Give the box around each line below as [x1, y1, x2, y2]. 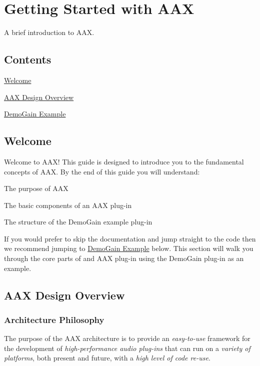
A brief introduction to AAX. [4, 27, 94, 37]
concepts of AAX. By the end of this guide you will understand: [4, 166, 200, 176]
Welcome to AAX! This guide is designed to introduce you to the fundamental [4, 156, 244, 166]
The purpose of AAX [4, 183, 68, 193]
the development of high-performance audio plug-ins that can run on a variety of [4, 342, 250, 353]
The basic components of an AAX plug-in [4, 199, 132, 210]
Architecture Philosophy [4, 313, 104, 325]
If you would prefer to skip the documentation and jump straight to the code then [4, 233, 256, 243]
